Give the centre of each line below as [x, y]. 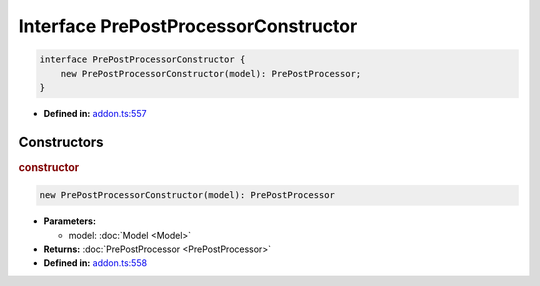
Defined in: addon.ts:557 [95, 113]
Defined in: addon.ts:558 [95, 263]
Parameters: [70, 221]
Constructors [61, 141]
